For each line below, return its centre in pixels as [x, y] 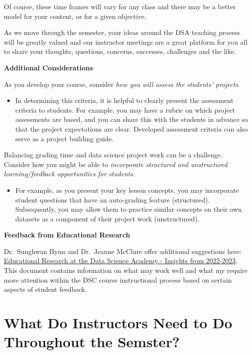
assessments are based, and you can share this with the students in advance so [132, 119]
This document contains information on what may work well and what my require [126, 270]
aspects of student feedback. [46, 289]
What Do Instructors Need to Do [118, 323]
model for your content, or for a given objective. [75, 16]
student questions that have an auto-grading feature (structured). [112, 199]
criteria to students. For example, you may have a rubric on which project [125, 110]
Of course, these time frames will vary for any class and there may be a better [120, 6]
